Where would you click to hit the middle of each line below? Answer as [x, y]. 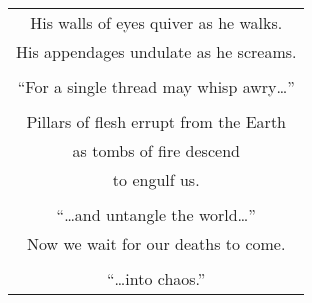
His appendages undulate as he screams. [156, 51]
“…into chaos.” [156, 278]
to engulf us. [156, 179]
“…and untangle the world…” [156, 214]
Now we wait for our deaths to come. [156, 243]
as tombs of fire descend [156, 150]
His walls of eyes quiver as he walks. [156, 22]
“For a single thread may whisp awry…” [156, 86]
